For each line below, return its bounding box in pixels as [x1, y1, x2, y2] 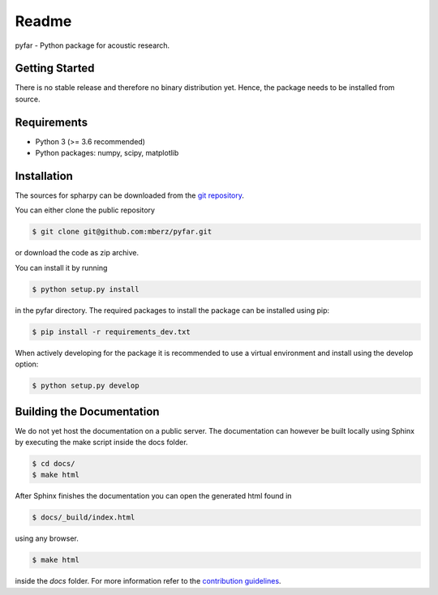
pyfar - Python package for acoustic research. [15, 41, 170, 50]
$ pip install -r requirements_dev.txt [32, 327, 191, 336]
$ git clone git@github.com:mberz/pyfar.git [32, 227, 213, 237]
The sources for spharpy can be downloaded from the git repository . [15, 190, 245, 200]
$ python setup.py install [32, 285, 140, 293]
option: [15, 359, 39, 369]
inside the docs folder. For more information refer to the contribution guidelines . [15, 576, 281, 586]
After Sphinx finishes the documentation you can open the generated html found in [15, 491, 292, 501]
